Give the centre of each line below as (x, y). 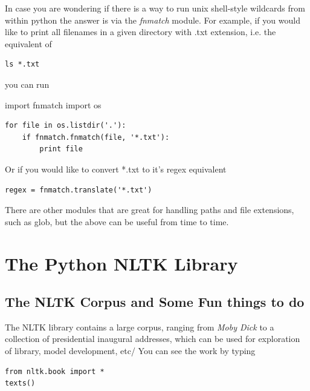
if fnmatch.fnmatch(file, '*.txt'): (96, 137)
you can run (27, 84)
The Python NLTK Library (121, 263)
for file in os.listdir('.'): (66, 126)
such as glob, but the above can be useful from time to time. (117, 221)
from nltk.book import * (55, 371)
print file (61, 149)
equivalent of (28, 43)
